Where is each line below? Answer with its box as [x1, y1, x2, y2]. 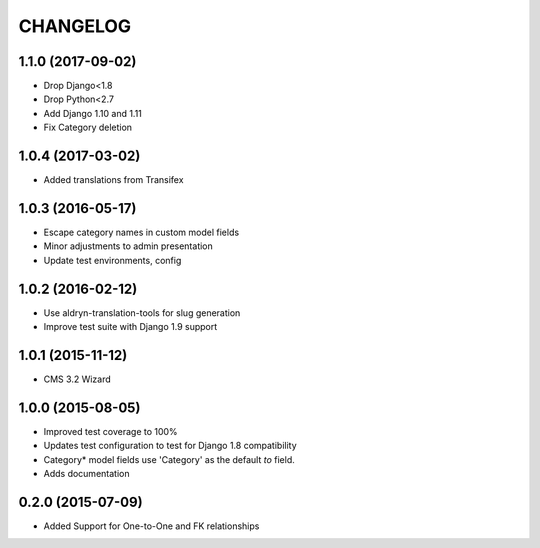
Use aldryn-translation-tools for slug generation [43, 306, 241, 319]
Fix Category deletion [43, 121, 133, 134]
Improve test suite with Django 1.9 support [43, 321, 218, 333]
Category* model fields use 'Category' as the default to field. [43, 453, 295, 465]
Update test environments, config [43, 254, 182, 266]
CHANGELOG [18, 15, 132, 37]
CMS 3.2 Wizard [43, 373, 112, 385]
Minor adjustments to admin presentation [43, 240, 214, 252]
